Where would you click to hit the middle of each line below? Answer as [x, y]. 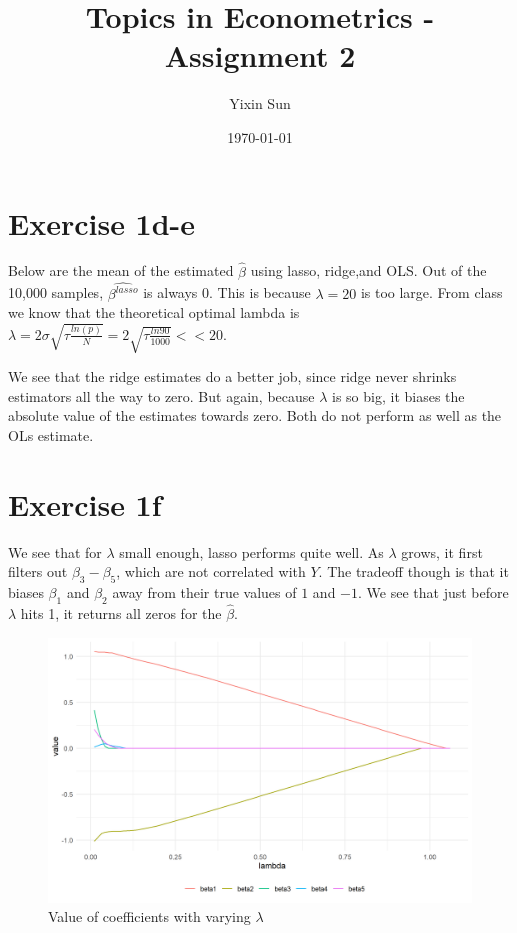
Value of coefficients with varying [149, 916]
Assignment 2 [260, 55]
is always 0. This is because [227, 292]
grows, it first [442, 551]
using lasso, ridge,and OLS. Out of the [368, 270]
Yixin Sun [260, 103]
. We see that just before [433, 591]
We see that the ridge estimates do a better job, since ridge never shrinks [232, 376]
